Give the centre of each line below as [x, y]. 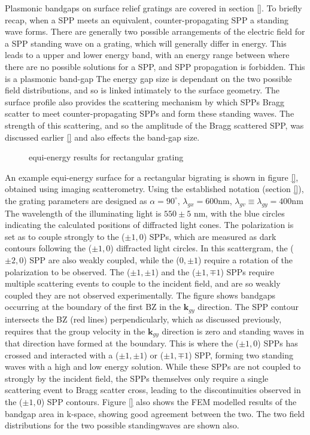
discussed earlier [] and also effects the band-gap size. [102, 137]
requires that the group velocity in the [75, 331]
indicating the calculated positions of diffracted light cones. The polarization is [149, 225]
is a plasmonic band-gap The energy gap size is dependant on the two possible [148, 78]
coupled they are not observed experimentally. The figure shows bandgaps [140, 295]
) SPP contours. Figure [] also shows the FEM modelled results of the [169, 401]
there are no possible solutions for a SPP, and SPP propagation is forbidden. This [155, 66]
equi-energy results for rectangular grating [106, 157]
